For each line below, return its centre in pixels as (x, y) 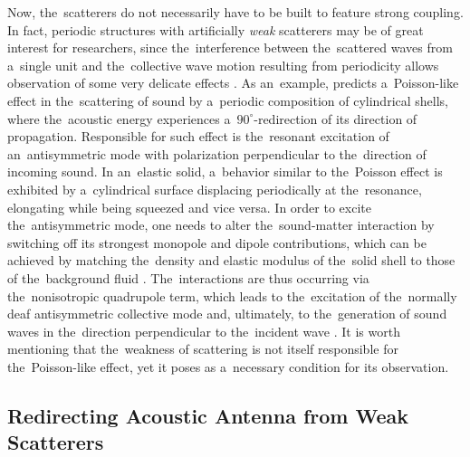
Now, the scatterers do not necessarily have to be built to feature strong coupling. (235, 12)
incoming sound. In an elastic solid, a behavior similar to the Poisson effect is (225, 171)
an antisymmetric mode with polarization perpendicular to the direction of (217, 153)
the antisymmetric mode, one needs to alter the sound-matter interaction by (221, 225)
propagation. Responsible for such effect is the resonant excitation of (198, 136)
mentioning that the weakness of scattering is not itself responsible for (203, 349)
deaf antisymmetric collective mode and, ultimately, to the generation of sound (227, 314)
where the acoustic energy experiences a (119, 118)
